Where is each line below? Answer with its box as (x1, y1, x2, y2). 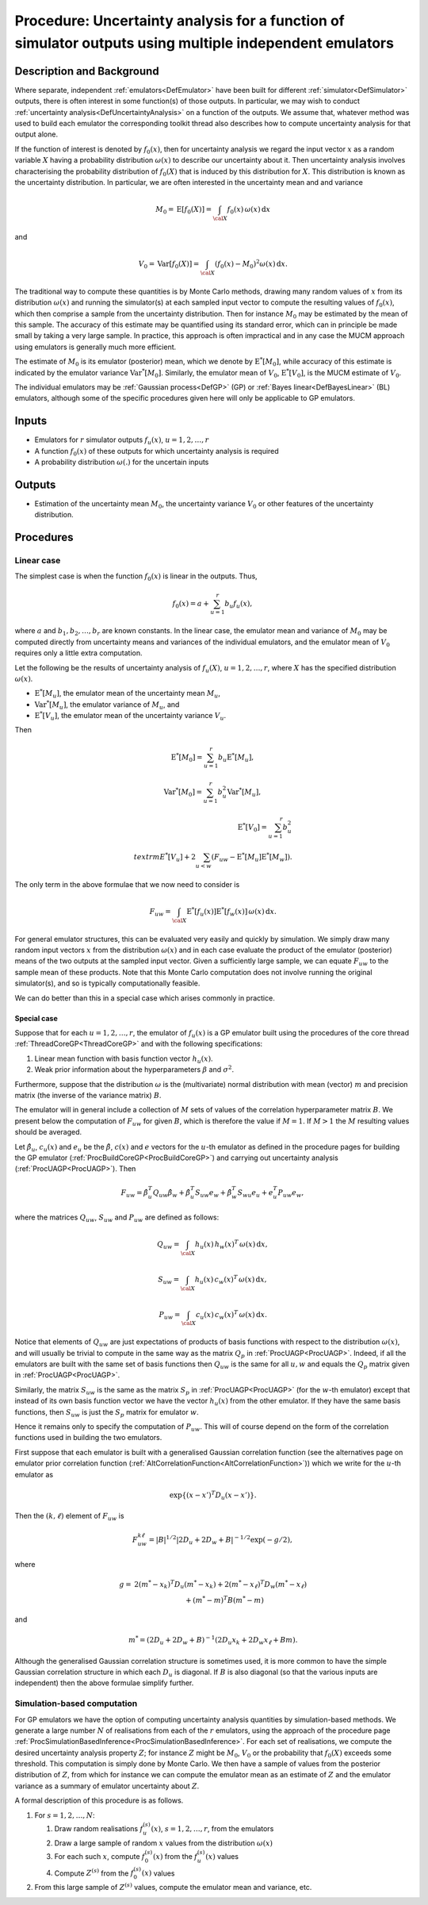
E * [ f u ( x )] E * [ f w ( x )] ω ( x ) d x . (186, 905, 277, 918)
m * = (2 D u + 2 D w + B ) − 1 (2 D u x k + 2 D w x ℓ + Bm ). (128, 1634, 298, 1646)
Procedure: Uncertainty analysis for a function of (14, 12, 345, 29)
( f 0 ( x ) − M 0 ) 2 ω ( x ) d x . (214, 258, 289, 270)
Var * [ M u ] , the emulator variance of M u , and (34, 699, 180, 711)
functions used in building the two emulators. (14, 1433, 162, 1442)
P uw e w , (277, 1189, 304, 1200)
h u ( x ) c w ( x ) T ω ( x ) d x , (194, 1273, 267, 1285)
